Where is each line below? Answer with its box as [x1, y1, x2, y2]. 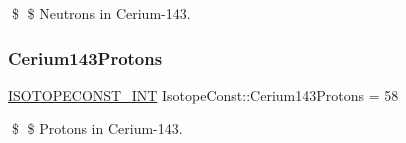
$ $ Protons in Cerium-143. [11, 118, 183, 139]
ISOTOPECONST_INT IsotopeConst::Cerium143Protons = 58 [8, 84, 399, 105]
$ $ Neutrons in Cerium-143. [11, 3, 191, 23]
